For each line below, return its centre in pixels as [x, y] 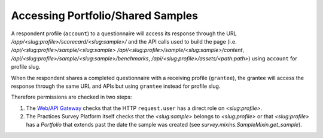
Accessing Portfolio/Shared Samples [105, 16]
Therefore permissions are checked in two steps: [71, 97]
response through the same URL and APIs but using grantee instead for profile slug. [116, 86]
